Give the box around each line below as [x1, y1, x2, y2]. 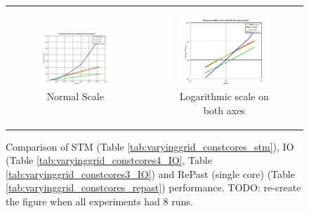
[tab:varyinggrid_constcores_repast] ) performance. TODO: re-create [6, 180, 301, 195]
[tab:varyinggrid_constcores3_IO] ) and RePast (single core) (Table [6, 166, 295, 181]
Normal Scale [46, 88, 104, 103]
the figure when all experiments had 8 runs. [6, 193, 193, 208]
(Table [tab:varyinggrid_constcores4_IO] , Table [6, 153, 212, 167]
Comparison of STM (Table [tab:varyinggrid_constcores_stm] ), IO [6, 139, 294, 153]
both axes [203, 102, 245, 117]
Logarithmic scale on [179, 88, 269, 103]
